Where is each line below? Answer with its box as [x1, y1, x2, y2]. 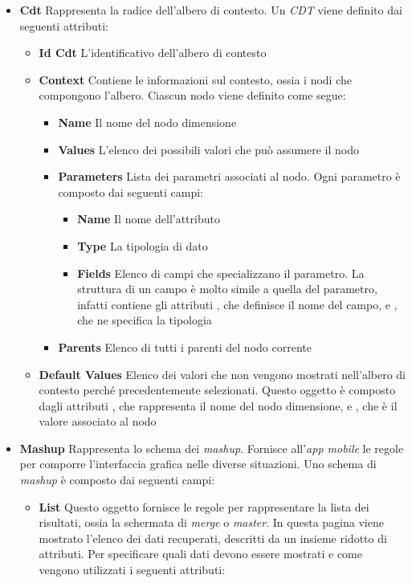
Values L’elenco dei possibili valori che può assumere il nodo [58, 141, 359, 157]
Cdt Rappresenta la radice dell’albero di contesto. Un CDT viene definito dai [19, 2, 402, 18]
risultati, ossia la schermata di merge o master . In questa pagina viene [39, 514, 384, 531]
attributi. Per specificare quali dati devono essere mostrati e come [39, 545, 362, 562]
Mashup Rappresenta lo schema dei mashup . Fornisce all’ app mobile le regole [19, 439, 404, 456]
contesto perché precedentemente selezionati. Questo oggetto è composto [39, 381, 396, 398]
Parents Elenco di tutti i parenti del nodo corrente [58, 338, 312, 355]
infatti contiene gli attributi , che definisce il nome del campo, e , [77, 296, 398, 312]
